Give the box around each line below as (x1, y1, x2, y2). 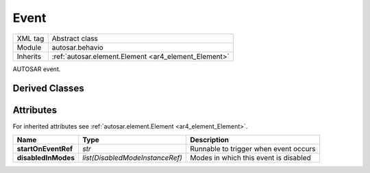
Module (16, 42, 42, 52)
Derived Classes (12, 83, 85, 94)
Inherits (16, 51, 41, 61)
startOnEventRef (16, 144, 73, 153)
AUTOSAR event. (12, 65, 61, 73)
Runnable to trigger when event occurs (189, 144, 316, 153)
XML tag (16, 34, 45, 43)
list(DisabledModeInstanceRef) (82, 152, 183, 162)
